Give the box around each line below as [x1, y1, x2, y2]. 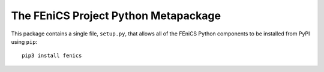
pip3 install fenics [22, 52, 82, 59]
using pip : [11, 38, 38, 45]
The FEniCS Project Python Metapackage [11, 9, 221, 22]
